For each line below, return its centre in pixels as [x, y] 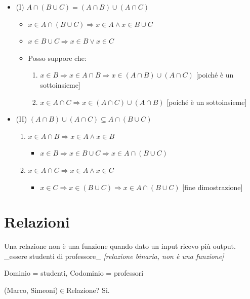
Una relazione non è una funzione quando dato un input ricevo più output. [120, 246]
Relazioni [37, 222]
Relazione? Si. [88, 290]
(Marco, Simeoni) [31, 290]
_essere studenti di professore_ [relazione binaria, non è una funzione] [114, 256]
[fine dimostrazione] [213, 187]
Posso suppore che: [57, 58]
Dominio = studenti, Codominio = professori [74, 273]
